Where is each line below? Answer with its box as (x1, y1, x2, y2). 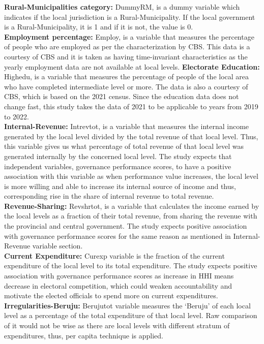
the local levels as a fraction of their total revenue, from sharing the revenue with (4, 210, 257, 221)
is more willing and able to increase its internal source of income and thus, (4, 180, 236, 191)
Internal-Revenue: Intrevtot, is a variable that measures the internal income (4, 121, 249, 132)
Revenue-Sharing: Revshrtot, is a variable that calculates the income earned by (4, 200, 259, 211)
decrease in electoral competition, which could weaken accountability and (4, 280, 232, 291)
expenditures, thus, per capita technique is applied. (4, 330, 164, 340)
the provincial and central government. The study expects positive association (4, 221, 247, 231)
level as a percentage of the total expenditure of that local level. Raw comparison (4, 310, 257, 321)
